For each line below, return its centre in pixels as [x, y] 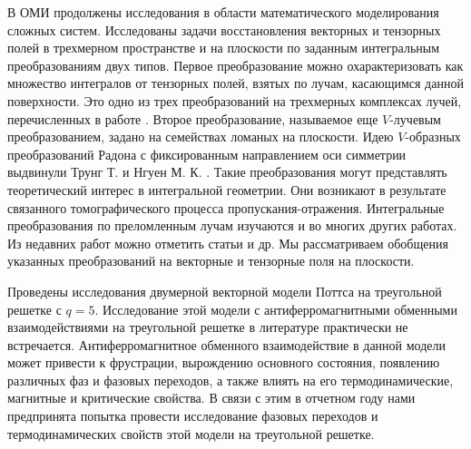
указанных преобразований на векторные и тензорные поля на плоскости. [211, 261]
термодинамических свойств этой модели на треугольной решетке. [191, 433]
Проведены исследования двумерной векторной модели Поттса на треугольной [225, 291]
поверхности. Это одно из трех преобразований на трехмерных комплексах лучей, [235, 100]
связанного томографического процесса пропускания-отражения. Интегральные [226, 207]
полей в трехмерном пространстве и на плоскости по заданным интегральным [224, 48]
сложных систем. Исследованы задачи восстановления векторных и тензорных [224, 29]
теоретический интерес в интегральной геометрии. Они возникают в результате [227, 189]
